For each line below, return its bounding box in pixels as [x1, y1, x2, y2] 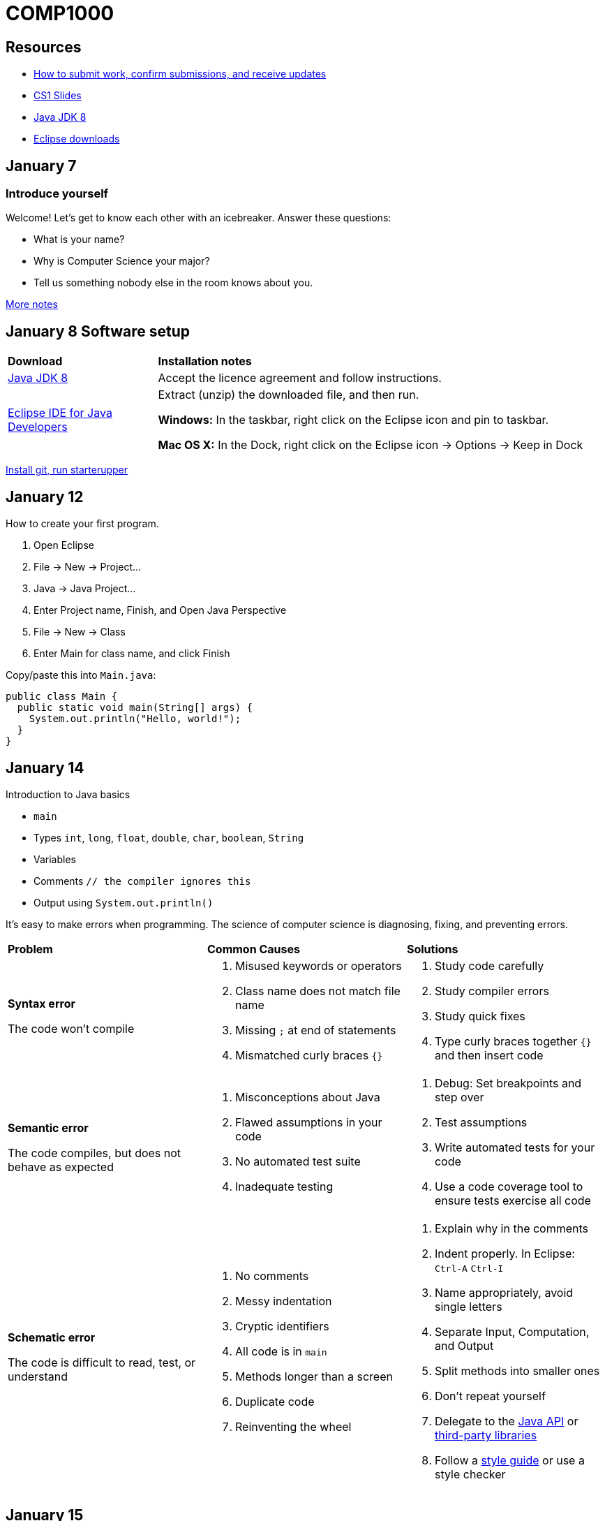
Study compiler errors [434, 983, 549, 998]
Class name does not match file [234, 983, 401, 998]
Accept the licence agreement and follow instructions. [158, 371, 442, 385]
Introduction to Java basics [6, 788, 130, 800]
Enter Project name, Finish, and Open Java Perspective [33, 604, 287, 617]
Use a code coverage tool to [434, 1179, 583, 1193]
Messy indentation [234, 1293, 332, 1308]
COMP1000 [6, 1, 114, 25]
